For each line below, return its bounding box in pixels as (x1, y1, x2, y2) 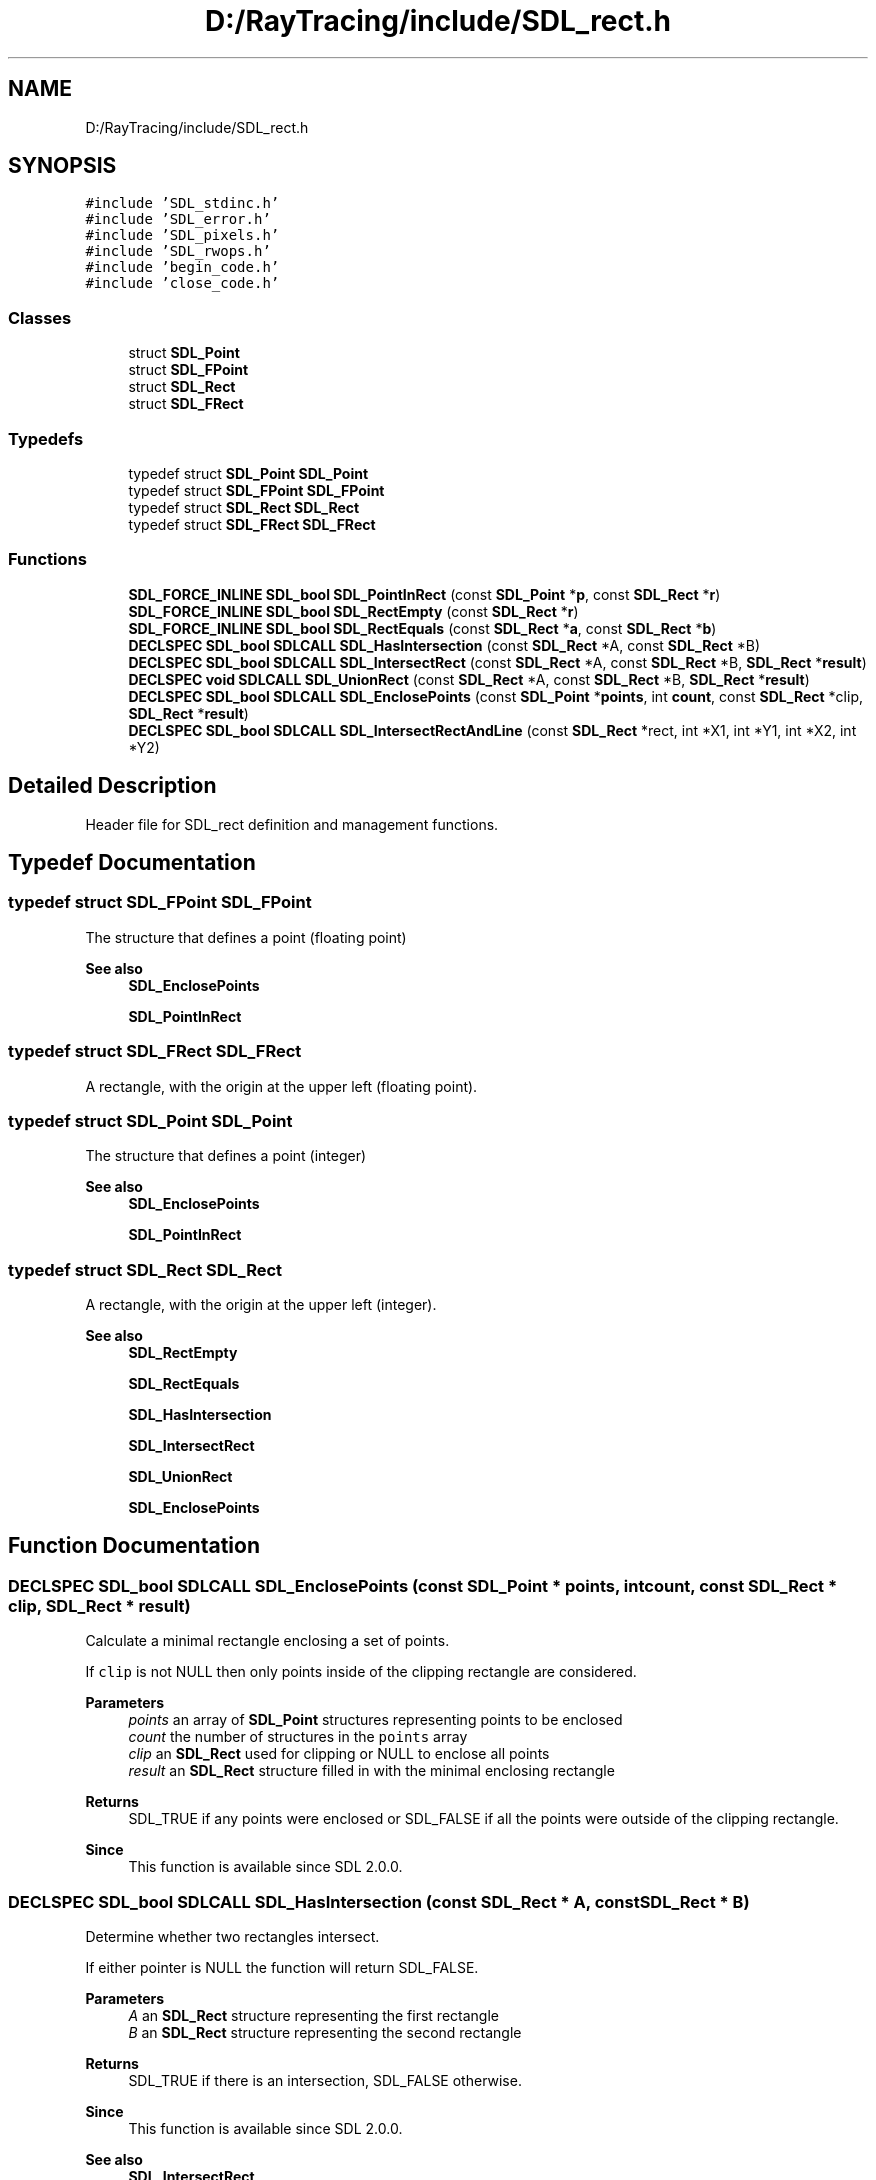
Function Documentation (8, 1533, 260, 1559)
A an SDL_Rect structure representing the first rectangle (128, 2006, 499, 2024)
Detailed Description (8, 773, 217, 799)
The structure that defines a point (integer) (85, 1147, 367, 1165)
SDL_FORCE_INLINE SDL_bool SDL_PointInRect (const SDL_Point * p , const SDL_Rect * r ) (128, 585, 721, 603)
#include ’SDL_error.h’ (85, 211, 271, 228)
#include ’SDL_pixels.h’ (85, 227, 280, 244)
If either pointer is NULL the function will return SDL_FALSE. (85, 1958, 479, 1976)
